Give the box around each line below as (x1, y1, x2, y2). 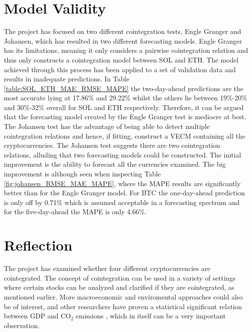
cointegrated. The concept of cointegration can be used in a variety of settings (4, 272, 236, 283)
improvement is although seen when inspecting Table (4, 169, 161, 179)
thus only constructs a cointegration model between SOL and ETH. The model (4, 54, 239, 64)
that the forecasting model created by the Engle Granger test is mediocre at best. (4, 111, 247, 122)
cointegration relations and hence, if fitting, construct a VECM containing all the (4, 130, 245, 141)
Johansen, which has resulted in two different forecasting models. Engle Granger (4, 35, 242, 46)
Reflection (4, 235, 73, 255)
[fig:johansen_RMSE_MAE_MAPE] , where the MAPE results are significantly (4, 178, 241, 188)
